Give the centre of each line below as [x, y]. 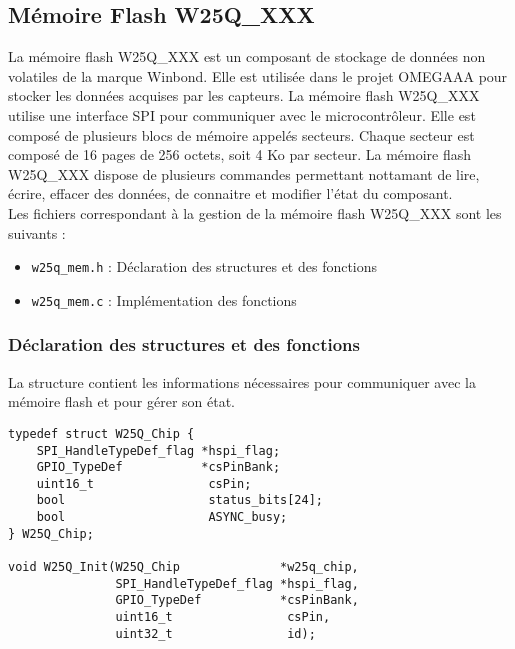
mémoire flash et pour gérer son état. [122, 401]
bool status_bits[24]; [179, 500]
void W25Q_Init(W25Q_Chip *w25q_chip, [183, 567]
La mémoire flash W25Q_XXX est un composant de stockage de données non [247, 56]
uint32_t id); [215, 633]
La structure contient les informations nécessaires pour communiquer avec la [242, 381]
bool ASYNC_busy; [162, 517]
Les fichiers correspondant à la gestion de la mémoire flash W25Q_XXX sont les [255, 212]
